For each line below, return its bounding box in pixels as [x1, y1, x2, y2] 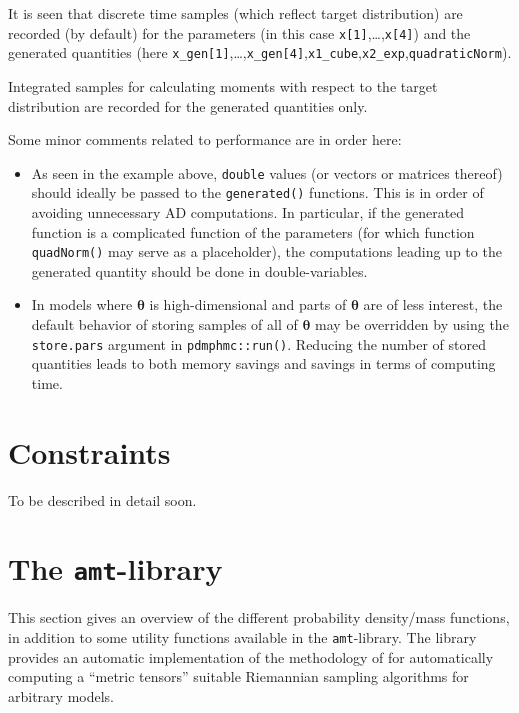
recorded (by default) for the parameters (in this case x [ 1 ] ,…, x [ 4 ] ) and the [8, 22, 471, 43]
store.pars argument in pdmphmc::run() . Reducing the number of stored [31, 333, 486, 354]
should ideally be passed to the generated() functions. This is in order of [31, 182, 484, 203]
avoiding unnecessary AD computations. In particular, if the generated [31, 202, 465, 222]
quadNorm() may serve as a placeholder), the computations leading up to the [31, 241, 502, 262]
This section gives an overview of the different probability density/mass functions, [8, 607, 510, 628]
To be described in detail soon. [8, 489, 197, 510]
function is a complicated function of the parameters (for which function [31, 221, 475, 242]
